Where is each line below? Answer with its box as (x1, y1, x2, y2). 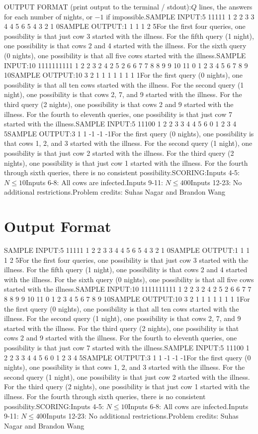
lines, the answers (199, 1, 253, 11)
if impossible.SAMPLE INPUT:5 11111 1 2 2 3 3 (106, 11, 255, 21)
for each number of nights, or (4, 11, 92, 21)
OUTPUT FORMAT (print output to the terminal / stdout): (4, 1, 191, 11)
